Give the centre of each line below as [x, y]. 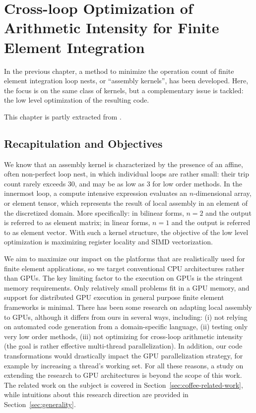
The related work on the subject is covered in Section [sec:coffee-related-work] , [124, 384]
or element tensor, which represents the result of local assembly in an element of [126, 203]
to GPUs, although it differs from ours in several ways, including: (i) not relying [126, 317]
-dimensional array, [223, 193]
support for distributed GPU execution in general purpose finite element [114, 297]
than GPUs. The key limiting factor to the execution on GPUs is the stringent [123, 278]
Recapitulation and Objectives [83, 143]
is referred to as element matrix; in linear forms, [77, 222]
